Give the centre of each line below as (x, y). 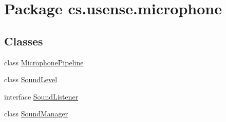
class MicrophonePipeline (44, 62)
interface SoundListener (41, 96)
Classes (24, 41)
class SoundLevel (31, 79)
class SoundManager (36, 114)
